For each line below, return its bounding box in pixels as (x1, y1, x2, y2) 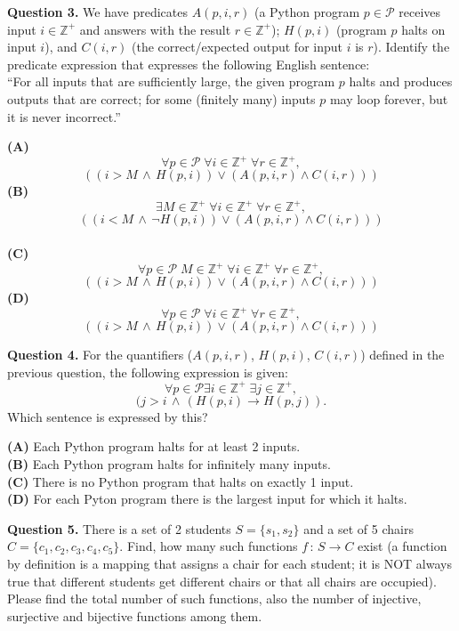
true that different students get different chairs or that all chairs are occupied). (7, 571, 437, 590)
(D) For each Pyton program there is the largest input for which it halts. (7, 489, 407, 508)
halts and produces (349, 72, 453, 91)
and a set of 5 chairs (303, 519, 414, 538)
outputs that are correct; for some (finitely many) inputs (7, 89, 316, 108)
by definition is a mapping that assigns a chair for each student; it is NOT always (7, 554, 452, 572)
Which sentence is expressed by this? (7, 407, 208, 425)
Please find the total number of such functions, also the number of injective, (7, 589, 422, 608)
